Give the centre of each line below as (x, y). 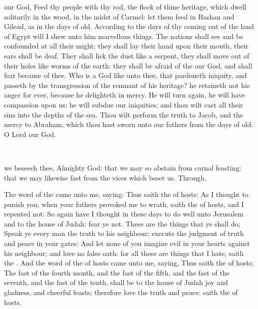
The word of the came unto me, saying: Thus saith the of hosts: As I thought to (126, 194)
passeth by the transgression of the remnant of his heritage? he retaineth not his (127, 85)
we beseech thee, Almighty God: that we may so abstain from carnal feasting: (123, 167)
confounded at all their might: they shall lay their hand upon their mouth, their (126, 46)
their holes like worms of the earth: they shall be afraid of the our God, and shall (128, 65)
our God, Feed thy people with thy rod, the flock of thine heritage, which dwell (125, 6)
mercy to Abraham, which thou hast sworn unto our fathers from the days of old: (129, 124)
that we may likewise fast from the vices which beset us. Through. (105, 177)
